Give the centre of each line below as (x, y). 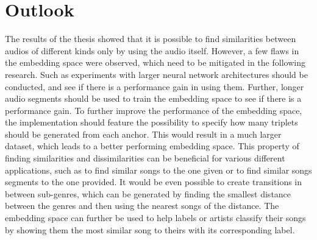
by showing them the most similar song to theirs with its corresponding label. (150, 229)
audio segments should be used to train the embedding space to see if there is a (153, 98)
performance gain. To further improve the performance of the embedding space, (154, 110)
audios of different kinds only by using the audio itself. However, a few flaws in (152, 50)
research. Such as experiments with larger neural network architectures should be (156, 74)
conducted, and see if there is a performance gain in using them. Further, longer (155, 86)
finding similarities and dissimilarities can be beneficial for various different (145, 158)
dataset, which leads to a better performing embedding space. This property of (152, 146)
